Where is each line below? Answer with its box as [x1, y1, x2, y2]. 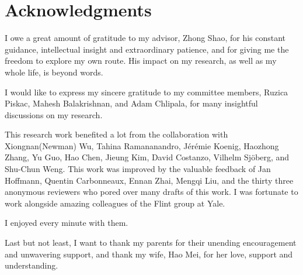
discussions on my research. [5, 108, 103, 121]
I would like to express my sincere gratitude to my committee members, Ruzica [5, 85, 288, 98]
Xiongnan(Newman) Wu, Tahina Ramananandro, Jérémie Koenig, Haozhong [5, 139, 279, 152]
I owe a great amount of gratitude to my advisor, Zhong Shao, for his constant [5, 32, 286, 44]
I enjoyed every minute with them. [5, 216, 128, 229]
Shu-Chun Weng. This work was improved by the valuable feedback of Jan [5, 163, 271, 175]
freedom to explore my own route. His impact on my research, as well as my [5, 54, 277, 67]
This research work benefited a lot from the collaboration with [5, 128, 228, 140]
